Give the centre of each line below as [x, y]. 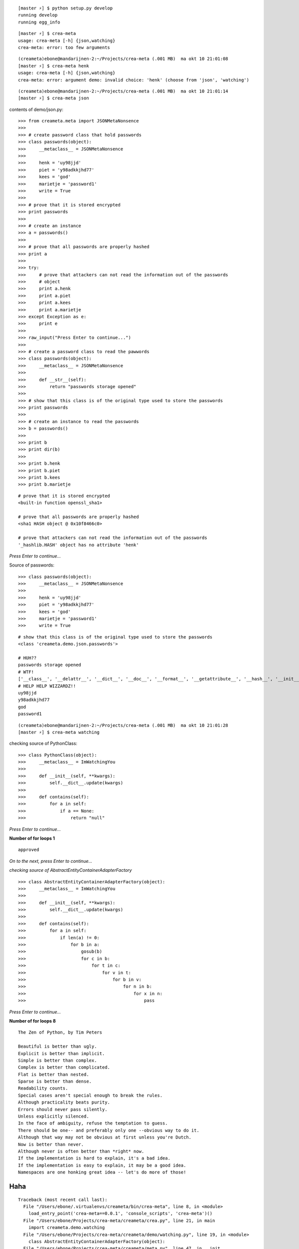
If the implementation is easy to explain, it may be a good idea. [102, 1165]
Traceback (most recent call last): [63, 1200]
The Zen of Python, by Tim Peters [60, 1032]
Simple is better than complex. [58, 1060]
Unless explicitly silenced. [54, 1116]
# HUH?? [27, 658]
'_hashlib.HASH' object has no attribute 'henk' [78, 545]
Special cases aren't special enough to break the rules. [90, 1095]
